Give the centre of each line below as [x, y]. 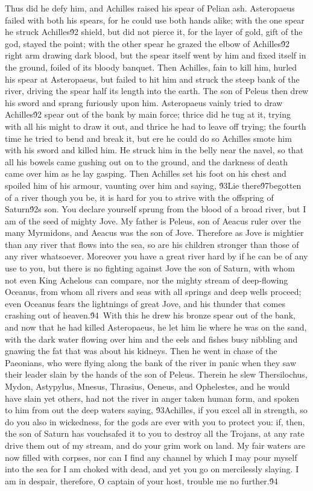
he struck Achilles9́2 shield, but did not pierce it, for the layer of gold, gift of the [154, 32]
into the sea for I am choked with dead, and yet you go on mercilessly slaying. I [152, 469]
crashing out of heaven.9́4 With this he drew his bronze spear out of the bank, [150, 315]
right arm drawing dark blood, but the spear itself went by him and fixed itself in [156, 55]
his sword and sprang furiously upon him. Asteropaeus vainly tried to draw [144, 102]
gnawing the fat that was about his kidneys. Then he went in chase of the [141, 351]
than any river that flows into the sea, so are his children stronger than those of [152, 244]
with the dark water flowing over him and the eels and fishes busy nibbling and [151, 339]
